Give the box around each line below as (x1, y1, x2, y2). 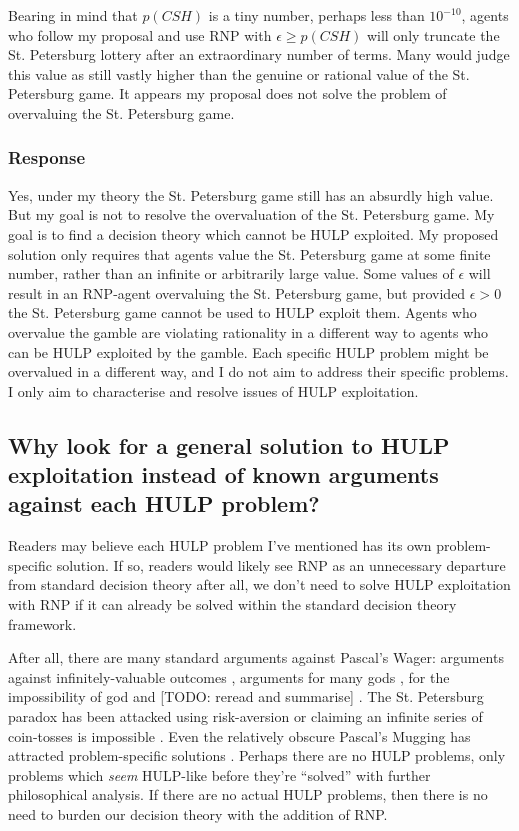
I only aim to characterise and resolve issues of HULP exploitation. (8, 380, 419, 401)
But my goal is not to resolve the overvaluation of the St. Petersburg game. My (8, 204, 495, 225)
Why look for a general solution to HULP (8, 429, 450, 460)
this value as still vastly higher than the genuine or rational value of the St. (8, 63, 470, 84)
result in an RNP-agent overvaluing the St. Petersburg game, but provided (8, 282, 466, 303)
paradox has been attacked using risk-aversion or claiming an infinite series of (8, 706, 483, 727)
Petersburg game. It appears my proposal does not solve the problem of (8, 83, 447, 104)
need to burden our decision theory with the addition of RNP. (8, 804, 388, 825)
